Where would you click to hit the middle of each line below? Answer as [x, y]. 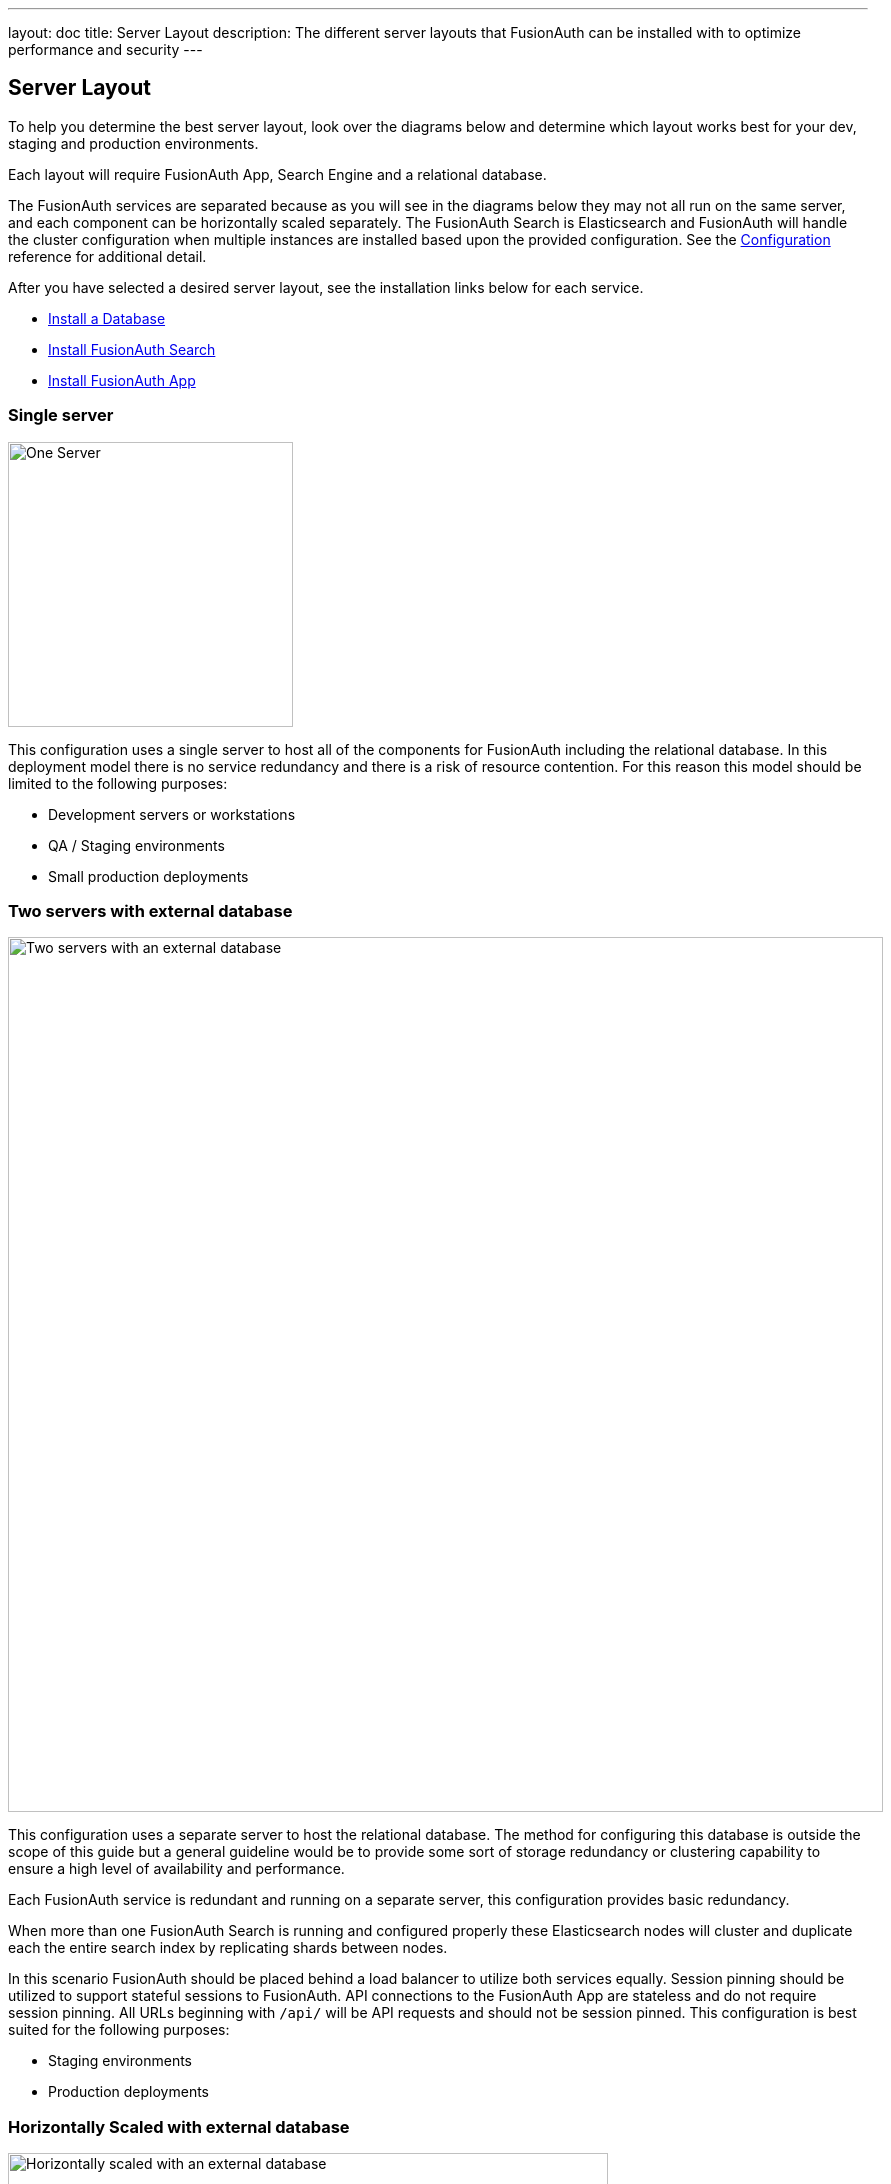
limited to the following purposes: [118, 783]
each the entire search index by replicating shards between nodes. [228, 1948]
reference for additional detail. [107, 256]
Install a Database [107, 318]
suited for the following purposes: [119, 2030]
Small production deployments [148, 876]
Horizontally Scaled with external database [179, 2126]
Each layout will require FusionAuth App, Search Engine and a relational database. [277, 174]
